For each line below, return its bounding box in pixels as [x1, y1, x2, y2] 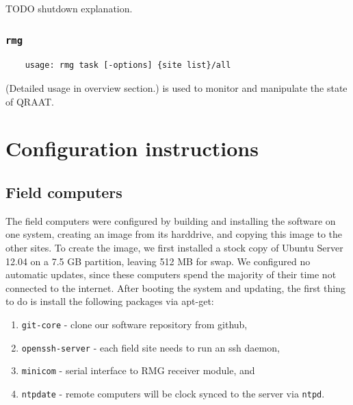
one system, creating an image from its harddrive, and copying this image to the [5, 227, 343, 241]
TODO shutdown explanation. [5, 1, 133, 15]
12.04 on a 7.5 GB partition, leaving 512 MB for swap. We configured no [5, 254, 311, 268]
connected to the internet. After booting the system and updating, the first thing [5, 280, 345, 295]
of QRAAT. [5, 94, 54, 108]
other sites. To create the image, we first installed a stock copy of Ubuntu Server [5, 240, 343, 254]
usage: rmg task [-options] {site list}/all [25, 60, 231, 71]
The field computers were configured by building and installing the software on [5, 213, 336, 228]
